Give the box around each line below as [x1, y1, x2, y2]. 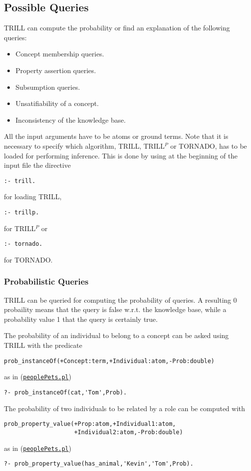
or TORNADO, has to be [170, 140, 247, 151]
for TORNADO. [4, 254, 53, 264]
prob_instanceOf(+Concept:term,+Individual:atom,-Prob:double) [4, 357, 215, 365]
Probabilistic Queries [4, 275, 89, 288]
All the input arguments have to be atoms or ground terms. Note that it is [4, 131, 228, 141]
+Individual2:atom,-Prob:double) [74, 428, 183, 436]
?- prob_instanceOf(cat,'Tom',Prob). [4, 389, 127, 396]
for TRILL [4, 223, 36, 233]
